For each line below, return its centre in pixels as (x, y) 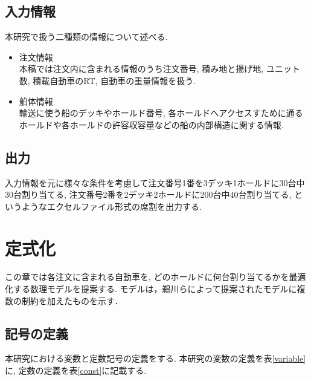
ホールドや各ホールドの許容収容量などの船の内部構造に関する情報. (151, 124)
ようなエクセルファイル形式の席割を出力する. (111, 206)
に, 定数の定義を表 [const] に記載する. (76, 370)
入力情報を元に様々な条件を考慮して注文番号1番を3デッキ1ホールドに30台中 (155, 182)
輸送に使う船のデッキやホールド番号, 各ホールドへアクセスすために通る (161, 113)
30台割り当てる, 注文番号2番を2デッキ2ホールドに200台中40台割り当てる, (148, 194)
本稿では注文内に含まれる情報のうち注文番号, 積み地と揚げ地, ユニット (159, 69)
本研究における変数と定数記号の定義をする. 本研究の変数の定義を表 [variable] (155, 358)
